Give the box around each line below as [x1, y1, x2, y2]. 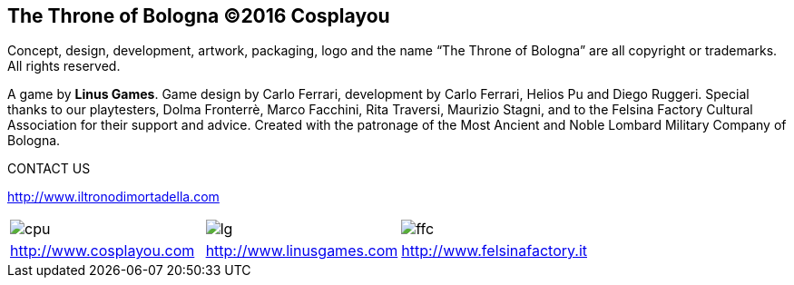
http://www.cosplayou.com [10, 241, 195, 260]
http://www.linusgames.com [205, 241, 398, 260]
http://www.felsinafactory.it [401, 241, 588, 260]
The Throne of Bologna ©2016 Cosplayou [7, 5, 390, 27]
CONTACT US [7, 161, 91, 177]
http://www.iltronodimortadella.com [7, 189, 220, 205]
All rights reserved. [7, 58, 121, 74]
